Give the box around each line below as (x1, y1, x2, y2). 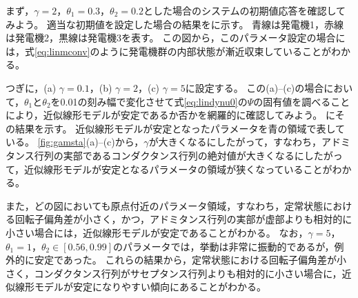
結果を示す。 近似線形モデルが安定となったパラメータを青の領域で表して (14, 121, 345, 135)
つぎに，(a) (6, 80, 57, 95)
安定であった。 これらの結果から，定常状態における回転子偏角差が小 (34, 252, 347, 267)
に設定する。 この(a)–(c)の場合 (185, 80, 324, 95)
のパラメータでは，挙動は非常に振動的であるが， (112, 239, 335, 253)
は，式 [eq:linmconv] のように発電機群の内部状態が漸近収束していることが (6, 43, 332, 58)
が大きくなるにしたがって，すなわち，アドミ (148, 135, 350, 149)
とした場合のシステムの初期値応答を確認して (143, 3, 346, 17)
